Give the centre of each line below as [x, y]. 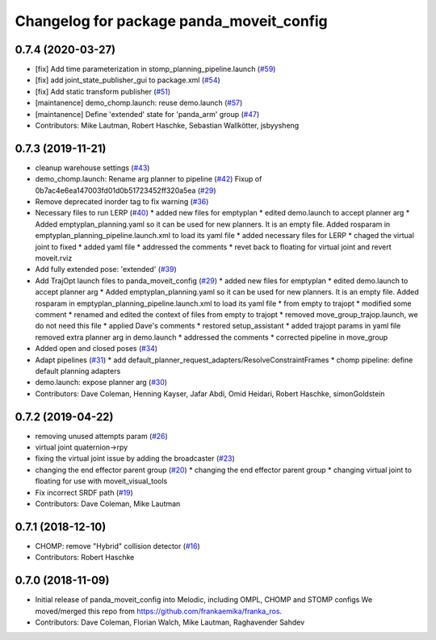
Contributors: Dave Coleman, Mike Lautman [108, 504]
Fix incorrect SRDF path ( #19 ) [84, 492]
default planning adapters [78, 370]
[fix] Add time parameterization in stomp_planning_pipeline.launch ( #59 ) [155, 69]
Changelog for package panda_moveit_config [172, 21]
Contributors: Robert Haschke [85, 558]
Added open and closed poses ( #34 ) [96, 349]
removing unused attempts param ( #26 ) [102, 436]
